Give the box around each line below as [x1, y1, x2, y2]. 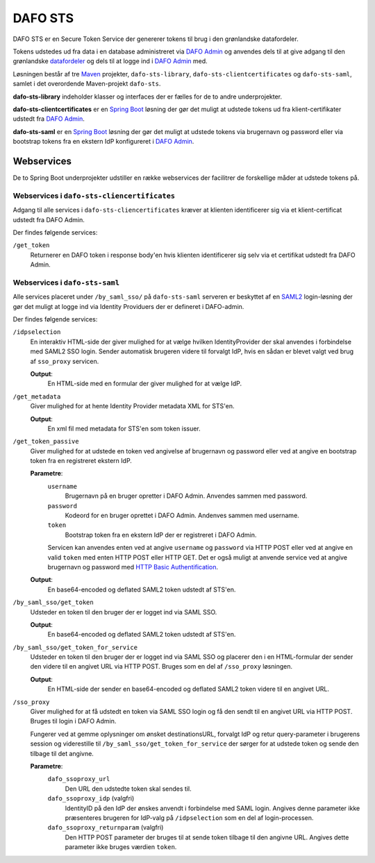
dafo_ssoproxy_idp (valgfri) [47, 794, 135, 803]
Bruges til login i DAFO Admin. [30, 717, 117, 726]
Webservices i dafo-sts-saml [12, 278, 120, 287]
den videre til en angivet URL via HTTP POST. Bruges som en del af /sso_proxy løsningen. [30, 662, 293, 671]
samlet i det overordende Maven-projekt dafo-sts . [12, 80, 161, 88]
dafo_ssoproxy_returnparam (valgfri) [47, 823, 164, 832]
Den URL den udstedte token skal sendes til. [65, 785, 192, 793]
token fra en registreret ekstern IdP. [30, 457, 132, 465]
